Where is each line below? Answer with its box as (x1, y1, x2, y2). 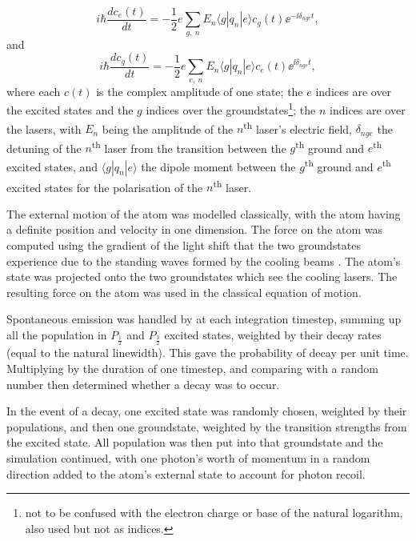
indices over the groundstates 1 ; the (146, 99, 316, 118)
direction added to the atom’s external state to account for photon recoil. (6, 465, 366, 482)
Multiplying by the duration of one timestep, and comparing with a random (6, 360, 378, 377)
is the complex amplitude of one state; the (96, 82, 303, 99)
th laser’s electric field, (243, 118, 352, 137)
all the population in (6, 327, 107, 343)
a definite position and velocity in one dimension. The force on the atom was (6, 221, 383, 238)
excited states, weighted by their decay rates (164, 327, 382, 343)
